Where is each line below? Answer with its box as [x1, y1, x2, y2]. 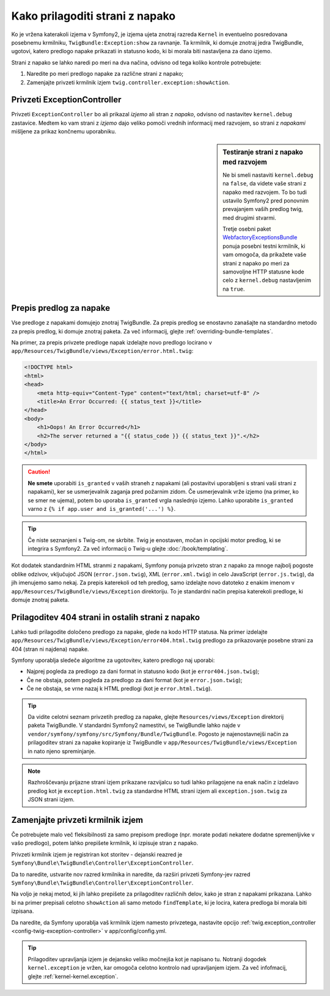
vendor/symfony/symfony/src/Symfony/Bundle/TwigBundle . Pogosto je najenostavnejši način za [28, 730, 288, 737]
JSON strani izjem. [28, 796, 75, 803]
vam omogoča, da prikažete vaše [222, 251, 307, 258]
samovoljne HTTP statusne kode [222, 268, 305, 275]
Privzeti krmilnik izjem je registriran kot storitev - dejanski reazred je [11, 850, 183, 858]
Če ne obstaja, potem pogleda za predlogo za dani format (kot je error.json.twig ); [26, 676, 243, 683]
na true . [222, 285, 245, 292]
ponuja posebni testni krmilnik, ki [222, 242, 306, 250]
